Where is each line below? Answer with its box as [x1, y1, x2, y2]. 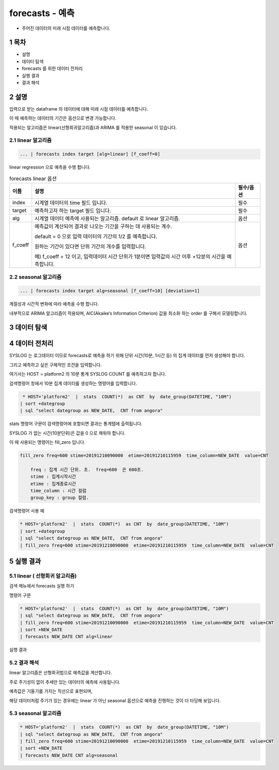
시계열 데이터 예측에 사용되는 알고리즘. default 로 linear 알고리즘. [34, 215, 180, 222]
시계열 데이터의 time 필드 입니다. [34, 199, 108, 206]
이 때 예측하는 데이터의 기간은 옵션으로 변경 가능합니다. [9, 115, 116, 121]
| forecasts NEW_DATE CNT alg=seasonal [20, 752, 118, 758]
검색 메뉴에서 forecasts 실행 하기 [9, 583, 75, 589]
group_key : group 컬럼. [30, 495, 89, 500]
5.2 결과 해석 [9, 659, 39, 666]
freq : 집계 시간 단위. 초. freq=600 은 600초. [30, 467, 144, 472]
